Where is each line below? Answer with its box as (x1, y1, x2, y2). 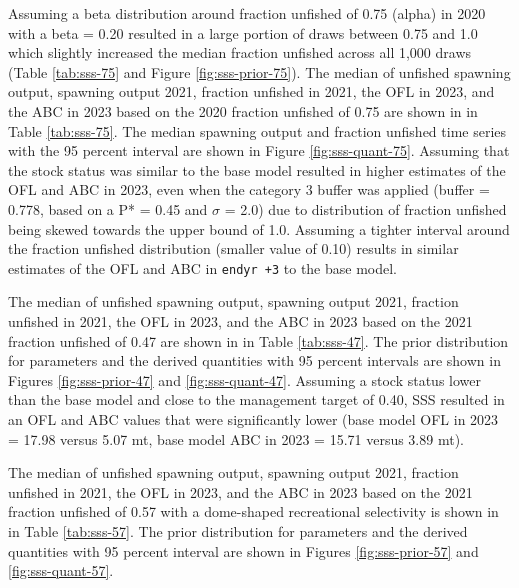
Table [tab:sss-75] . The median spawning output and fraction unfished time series (8, 120, 507, 141)
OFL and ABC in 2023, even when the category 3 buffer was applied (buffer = (8, 179, 490, 200)
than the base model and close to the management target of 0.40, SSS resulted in (8, 389, 505, 410)
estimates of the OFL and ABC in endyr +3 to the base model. (8, 257, 398, 278)
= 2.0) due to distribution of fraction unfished (224, 198, 507, 219)
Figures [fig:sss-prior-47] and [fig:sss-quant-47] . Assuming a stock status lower (8, 369, 482, 390)
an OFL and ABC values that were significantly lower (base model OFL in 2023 (8, 408, 499, 429)
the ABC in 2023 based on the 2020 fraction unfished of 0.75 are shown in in (8, 100, 478, 121)
